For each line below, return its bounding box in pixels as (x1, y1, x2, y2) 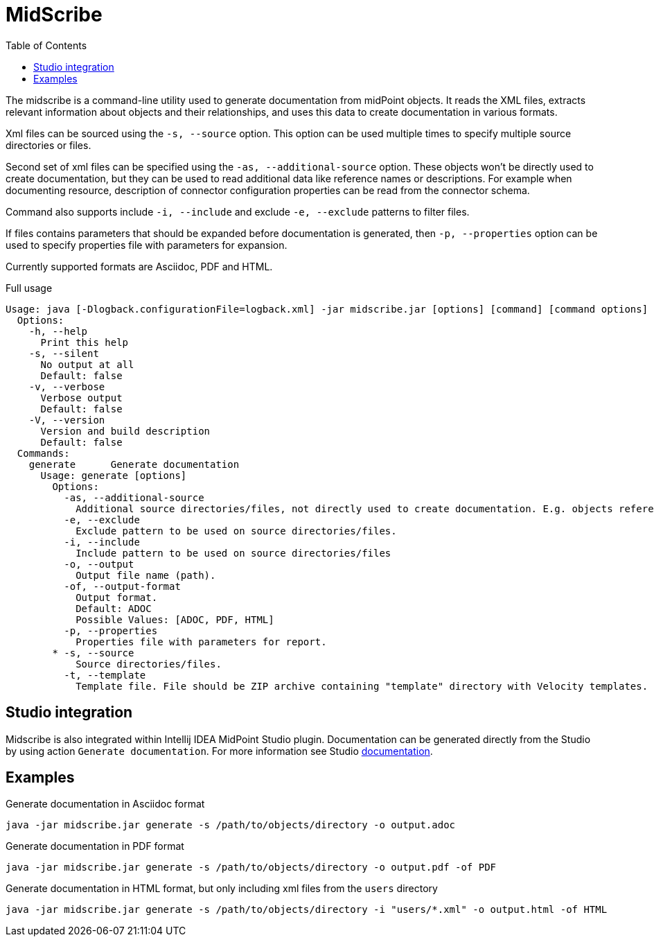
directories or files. (6, 139, 91, 151)
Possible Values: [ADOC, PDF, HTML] (76, 613, 274, 625)
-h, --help (28, 325, 88, 337)
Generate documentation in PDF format (6, 840, 184, 853)
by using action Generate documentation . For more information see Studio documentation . (6, 744, 433, 757)
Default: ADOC (76, 602, 152, 614)
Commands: (17, 447, 70, 459)
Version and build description (40, 425, 211, 437)
